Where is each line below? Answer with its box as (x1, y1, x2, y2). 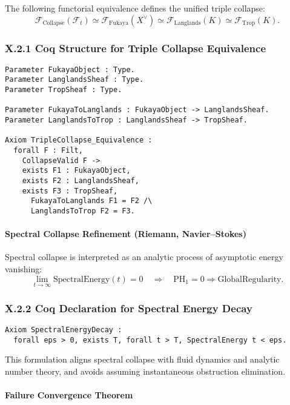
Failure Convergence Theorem (5, 389, 133, 401)
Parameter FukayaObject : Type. (5, 65, 135, 74)
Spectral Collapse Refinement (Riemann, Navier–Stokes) (5, 227, 246, 240)
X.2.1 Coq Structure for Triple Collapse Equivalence (5, 40, 266, 55)
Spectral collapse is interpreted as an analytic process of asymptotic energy (5, 250, 283, 263)
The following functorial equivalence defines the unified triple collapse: (5, 2, 265, 14)
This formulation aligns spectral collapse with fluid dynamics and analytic (5, 353, 280, 366)
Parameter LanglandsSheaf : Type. (5, 75, 144, 84)
